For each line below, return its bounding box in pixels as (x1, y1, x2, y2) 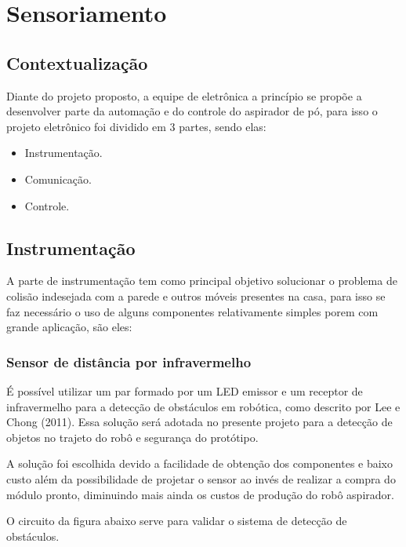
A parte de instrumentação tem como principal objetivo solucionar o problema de (6, 272, 397, 289)
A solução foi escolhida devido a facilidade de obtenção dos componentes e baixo (6, 455, 393, 472)
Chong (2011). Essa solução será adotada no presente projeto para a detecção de (6, 414, 393, 430)
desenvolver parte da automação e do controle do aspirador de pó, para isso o (6, 103, 378, 119)
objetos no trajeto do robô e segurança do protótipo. (6, 428, 259, 445)
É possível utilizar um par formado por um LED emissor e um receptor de (6, 382, 363, 399)
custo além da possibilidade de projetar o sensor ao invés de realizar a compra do (6, 470, 396, 487)
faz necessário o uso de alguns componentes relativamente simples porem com (6, 303, 379, 319)
